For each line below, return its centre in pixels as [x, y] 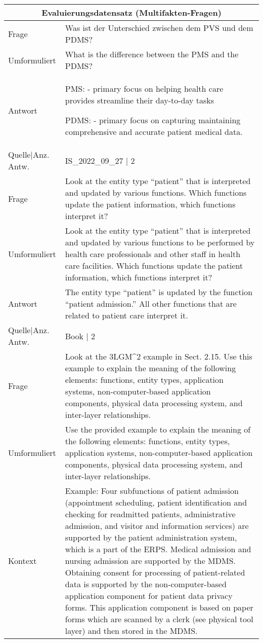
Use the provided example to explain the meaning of [158, 429]
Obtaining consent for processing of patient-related [155, 572]
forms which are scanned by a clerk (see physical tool [159, 619]
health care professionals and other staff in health [153, 254]
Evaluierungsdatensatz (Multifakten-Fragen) [131, 12]
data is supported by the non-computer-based [146, 584]
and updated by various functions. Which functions [156, 192]
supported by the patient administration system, [151, 537]
